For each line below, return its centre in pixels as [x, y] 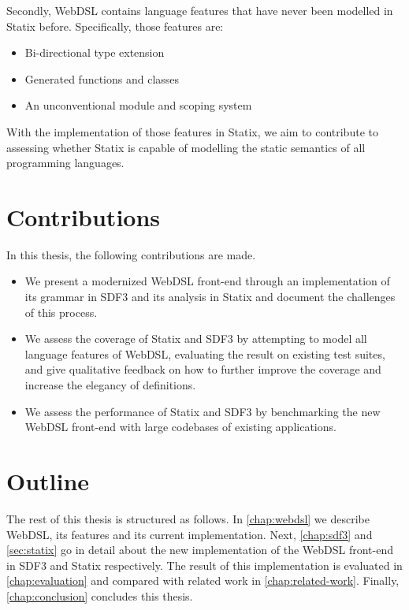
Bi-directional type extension [95, 52]
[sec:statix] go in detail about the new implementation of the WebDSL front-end [200, 550]
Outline [48, 481]
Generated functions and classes [102, 78]
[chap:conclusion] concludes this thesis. [100, 595]
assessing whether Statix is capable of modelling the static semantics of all [186, 147]
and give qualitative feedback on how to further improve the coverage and [203, 369]
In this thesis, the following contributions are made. [131, 254]
